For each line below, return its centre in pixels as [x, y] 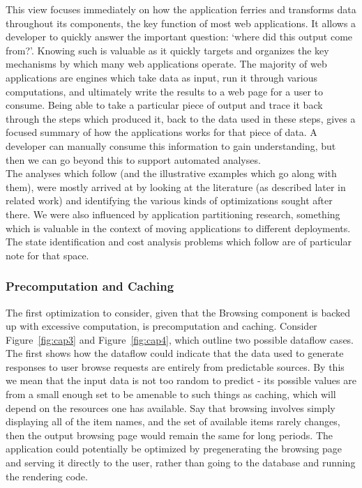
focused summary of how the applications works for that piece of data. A [161, 132]
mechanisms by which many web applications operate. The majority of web [166, 64]
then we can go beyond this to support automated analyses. [133, 159]
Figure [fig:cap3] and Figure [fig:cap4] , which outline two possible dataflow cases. [180, 339]
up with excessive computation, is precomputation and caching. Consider [161, 326]
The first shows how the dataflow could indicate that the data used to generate [175, 353]
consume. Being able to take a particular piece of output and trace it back [164, 105]
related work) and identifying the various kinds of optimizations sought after [169, 200]
